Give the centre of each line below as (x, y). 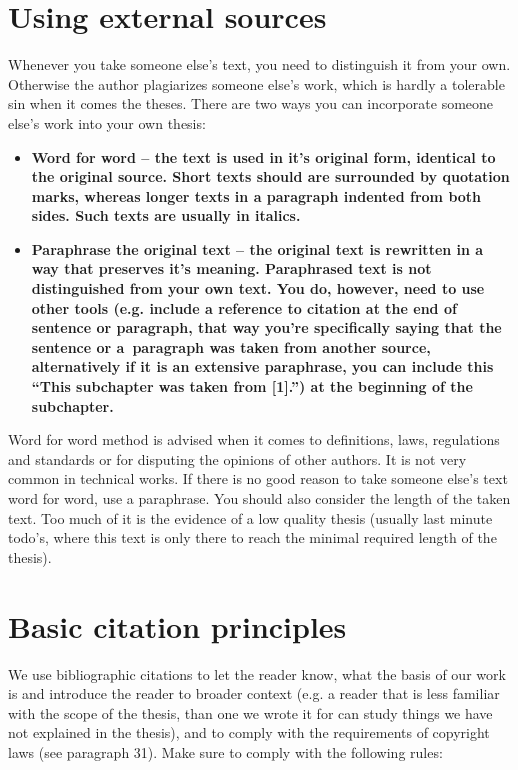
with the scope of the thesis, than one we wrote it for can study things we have (250, 712)
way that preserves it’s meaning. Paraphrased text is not (231, 268)
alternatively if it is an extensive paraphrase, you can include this (262, 366)
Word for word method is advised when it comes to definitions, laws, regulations (254, 439)
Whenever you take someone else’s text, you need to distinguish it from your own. (259, 64)
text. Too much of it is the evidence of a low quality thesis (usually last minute (250, 517)
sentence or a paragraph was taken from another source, (231, 346)
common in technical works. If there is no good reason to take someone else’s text (258, 478)
